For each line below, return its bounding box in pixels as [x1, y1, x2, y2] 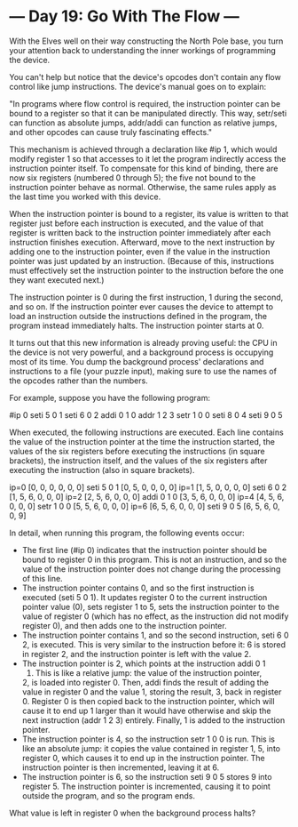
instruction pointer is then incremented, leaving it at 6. [21, 762, 220, 773]
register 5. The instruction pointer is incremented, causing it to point [21, 781, 271, 791]
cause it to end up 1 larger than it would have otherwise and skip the [21, 705, 271, 716]
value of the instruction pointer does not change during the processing [21, 563, 281, 574]
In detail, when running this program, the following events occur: [9, 527, 246, 538]
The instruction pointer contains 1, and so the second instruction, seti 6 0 [21, 630, 289, 640]
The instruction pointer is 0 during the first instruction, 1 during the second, [9, 292, 284, 302]
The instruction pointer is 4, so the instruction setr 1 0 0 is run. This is [21, 734, 275, 744]
